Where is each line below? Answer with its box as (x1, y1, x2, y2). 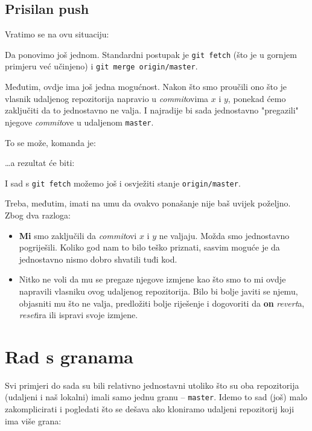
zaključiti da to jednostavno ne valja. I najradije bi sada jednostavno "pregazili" (5, 104, 299, 117)
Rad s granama (5, 343, 133, 368)
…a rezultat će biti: (5, 156, 75, 169)
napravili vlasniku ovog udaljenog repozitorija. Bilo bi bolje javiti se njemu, (19, 284, 298, 297)
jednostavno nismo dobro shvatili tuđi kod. (19, 252, 177, 265)
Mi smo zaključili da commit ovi (19, 229, 137, 241)
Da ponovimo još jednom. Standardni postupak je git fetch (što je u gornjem (5, 48, 297, 60)
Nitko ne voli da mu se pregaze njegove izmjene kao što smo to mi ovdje (19, 273, 286, 286)
